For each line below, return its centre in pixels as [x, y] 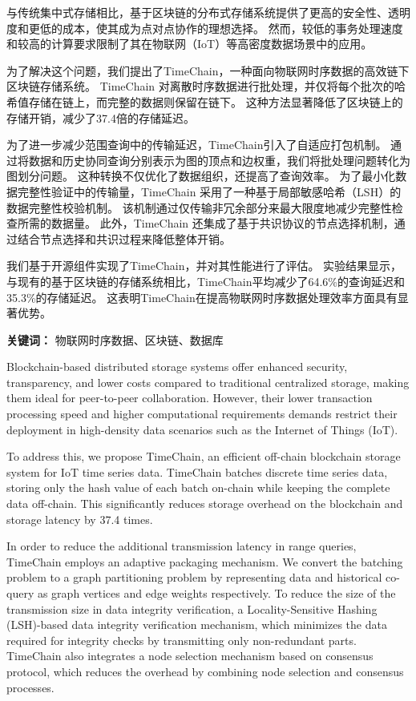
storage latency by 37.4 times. [80, 519]
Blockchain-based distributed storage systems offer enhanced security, [177, 367]
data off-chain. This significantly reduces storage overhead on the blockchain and [205, 504]
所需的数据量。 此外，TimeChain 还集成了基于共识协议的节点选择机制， [206, 223]
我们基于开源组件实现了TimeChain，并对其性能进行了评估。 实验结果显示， [204, 266]
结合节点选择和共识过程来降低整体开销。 [124, 238]
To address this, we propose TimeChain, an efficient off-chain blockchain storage [204, 456]
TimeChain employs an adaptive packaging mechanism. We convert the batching [205, 561]
